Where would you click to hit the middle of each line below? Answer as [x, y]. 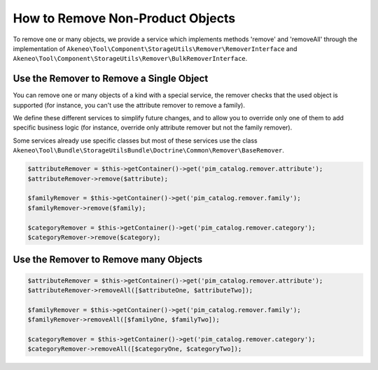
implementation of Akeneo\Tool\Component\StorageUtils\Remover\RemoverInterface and [155, 48]
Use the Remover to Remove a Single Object [111, 79]
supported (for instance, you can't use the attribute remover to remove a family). [129, 105]
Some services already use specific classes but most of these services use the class [135, 141]
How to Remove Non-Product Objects [124, 18]
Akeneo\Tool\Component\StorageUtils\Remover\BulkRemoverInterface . [130, 59]
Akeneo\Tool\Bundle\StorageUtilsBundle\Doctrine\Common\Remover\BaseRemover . [149, 150]
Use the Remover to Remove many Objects [108, 260]
